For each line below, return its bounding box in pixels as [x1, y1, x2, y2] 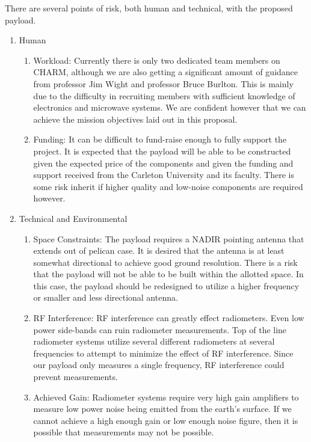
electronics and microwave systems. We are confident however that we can [33, 101, 306, 114]
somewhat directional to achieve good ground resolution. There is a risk [33, 256, 298, 268]
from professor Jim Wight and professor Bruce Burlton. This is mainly [33, 77, 294, 90]
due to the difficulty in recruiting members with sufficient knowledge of [33, 89, 295, 102]
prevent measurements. [33, 370, 118, 383]
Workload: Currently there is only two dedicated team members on [33, 54, 280, 66]
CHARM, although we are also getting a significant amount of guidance [33, 66, 298, 78]
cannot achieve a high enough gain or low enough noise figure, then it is [33, 414, 298, 426]
